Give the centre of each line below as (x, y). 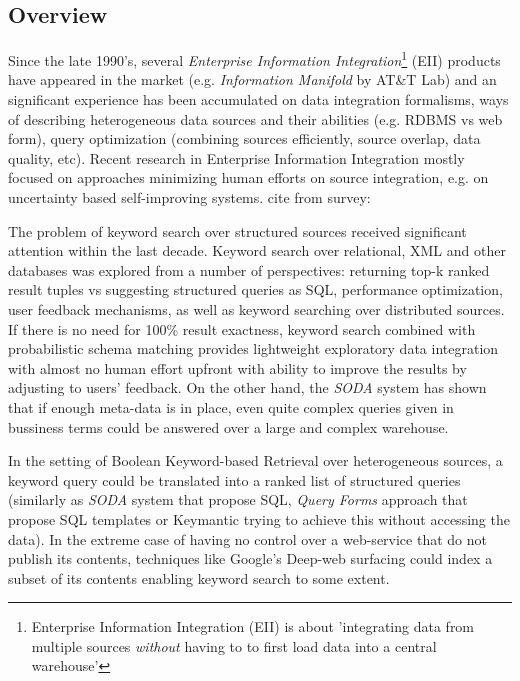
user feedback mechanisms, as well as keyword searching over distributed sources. (256, 308)
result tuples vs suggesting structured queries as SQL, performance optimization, (255, 289)
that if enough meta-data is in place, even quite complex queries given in (231, 406)
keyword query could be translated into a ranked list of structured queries (234, 479)
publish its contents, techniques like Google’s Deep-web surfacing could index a (250, 558)
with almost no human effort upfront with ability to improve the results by (237, 367)
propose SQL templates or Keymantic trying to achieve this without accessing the (259, 518)
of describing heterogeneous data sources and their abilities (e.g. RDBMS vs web (255, 118)
